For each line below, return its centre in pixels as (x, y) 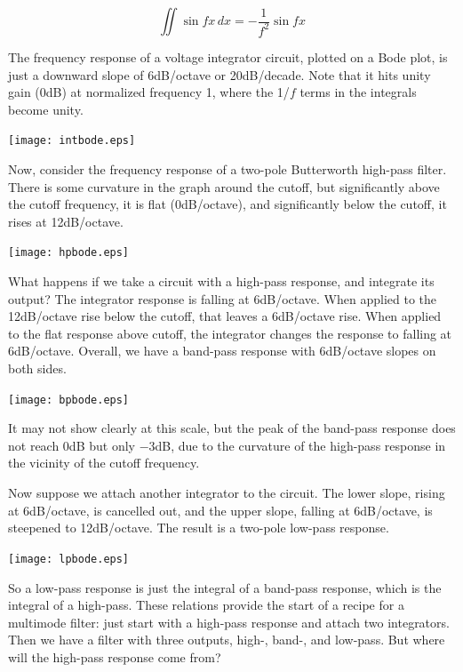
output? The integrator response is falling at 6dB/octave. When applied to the (223, 298)
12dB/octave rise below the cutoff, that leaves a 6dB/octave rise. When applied (225, 316)
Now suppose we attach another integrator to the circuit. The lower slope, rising (227, 493)
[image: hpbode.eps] (69, 253)
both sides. (37, 368)
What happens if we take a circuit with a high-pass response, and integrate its (221, 281)
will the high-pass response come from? (115, 656)
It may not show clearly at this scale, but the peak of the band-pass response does (232, 428)
